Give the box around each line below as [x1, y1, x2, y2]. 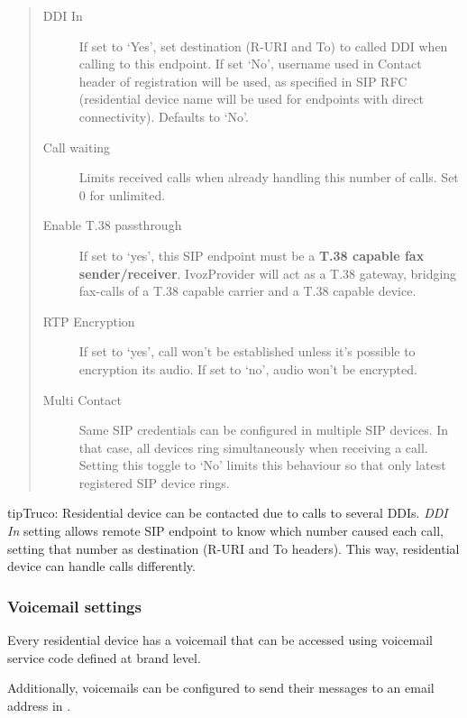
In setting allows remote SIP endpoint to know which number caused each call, [7, 521, 444, 540]
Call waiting [42, 137, 111, 156]
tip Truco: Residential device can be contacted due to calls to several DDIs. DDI [7, 503, 448, 522]
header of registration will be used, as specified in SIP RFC [78, 71, 407, 90]
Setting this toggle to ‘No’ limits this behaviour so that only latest [78, 456, 446, 474]
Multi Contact [42, 390, 122, 409]
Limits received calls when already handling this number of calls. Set [78, 168, 459, 187]
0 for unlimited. [78, 185, 166, 204]
